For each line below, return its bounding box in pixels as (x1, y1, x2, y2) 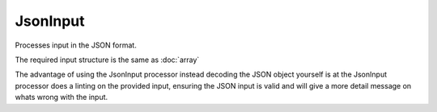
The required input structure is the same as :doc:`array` (15, 55, 200, 64)
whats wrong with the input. (15, 93, 108, 102)
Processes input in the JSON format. (15, 40, 137, 50)
